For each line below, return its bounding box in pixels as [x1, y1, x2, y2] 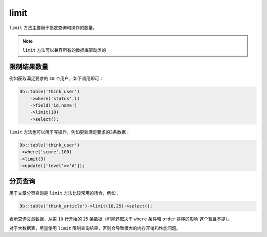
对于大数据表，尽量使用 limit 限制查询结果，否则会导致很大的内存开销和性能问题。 [9, 225, 181, 231]
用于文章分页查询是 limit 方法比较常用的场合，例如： [9, 190, 121, 196]
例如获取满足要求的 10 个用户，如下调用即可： [9, 75, 104, 81]
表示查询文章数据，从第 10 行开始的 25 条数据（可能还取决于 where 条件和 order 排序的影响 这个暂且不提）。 [9, 216, 232, 222]
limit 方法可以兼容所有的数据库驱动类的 [22, 47, 106, 53]
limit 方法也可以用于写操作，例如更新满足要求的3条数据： [9, 129, 131, 135]
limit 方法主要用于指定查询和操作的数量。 [9, 25, 97, 31]
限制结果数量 [9, 63, 48, 71]
